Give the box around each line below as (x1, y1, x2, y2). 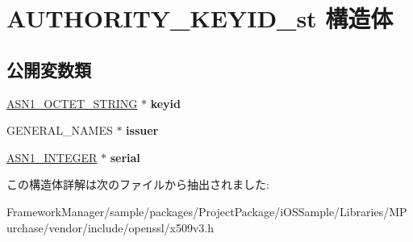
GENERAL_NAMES (6, 122, 113, 139)
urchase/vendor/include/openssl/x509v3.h (6, 219, 215, 236)
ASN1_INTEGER (6, 148, 98, 165)
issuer (126, 122, 159, 139)
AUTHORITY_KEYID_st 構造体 (6, 2, 394, 35)
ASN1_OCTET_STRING (6, 94, 138, 111)
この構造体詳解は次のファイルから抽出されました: (6, 176, 269, 193)
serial (110, 148, 140, 165)
